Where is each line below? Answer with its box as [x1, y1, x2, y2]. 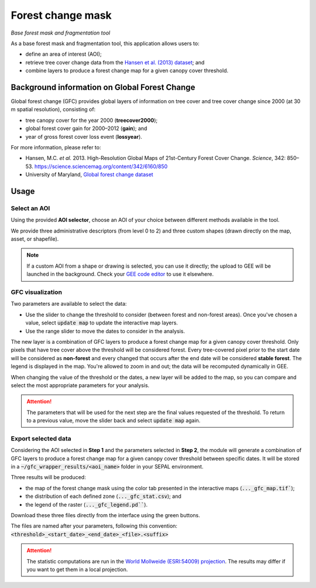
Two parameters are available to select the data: [11, 300, 127, 307]
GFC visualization [11, 288, 63, 296]
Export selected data [11, 434, 71, 442]
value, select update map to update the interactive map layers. [25, 319, 178, 326]
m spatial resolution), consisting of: [11, 106, 96, 113]
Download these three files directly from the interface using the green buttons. [11, 511, 200, 518]
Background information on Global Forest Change [11, 82, 195, 92]
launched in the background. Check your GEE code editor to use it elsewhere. [26, 271, 214, 278]
